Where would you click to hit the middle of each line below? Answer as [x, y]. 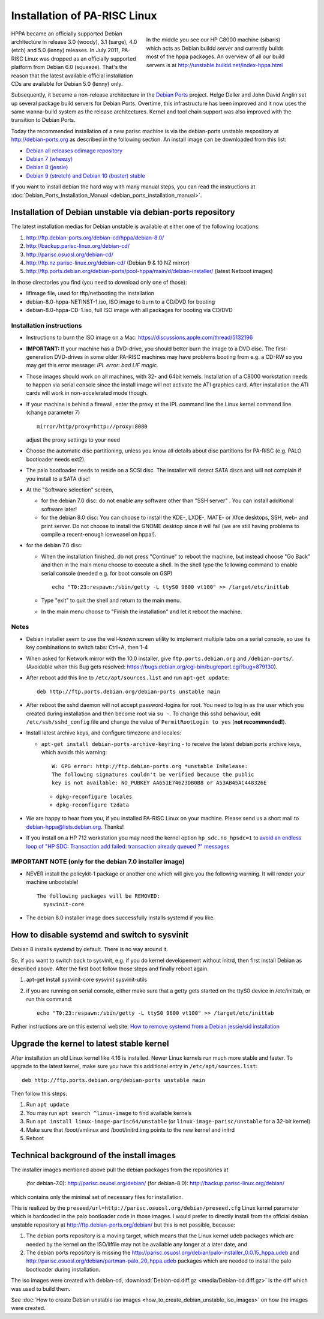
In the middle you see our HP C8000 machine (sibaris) [213, 40]
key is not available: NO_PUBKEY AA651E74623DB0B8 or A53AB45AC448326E [159, 783]
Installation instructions [46, 325]
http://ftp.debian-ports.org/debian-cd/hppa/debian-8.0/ [95, 238]
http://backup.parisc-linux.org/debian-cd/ [78, 246]
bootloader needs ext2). [56, 459]
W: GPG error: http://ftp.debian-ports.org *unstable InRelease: [150, 766]
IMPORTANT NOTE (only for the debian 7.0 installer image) [98, 862]
